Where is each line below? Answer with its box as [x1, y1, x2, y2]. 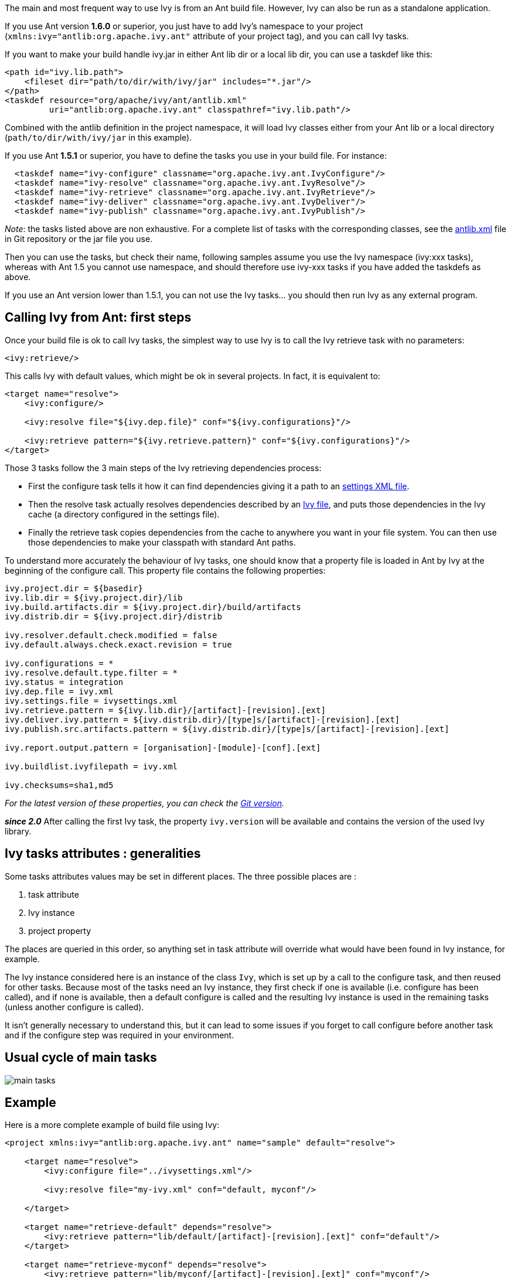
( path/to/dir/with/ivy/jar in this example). [5, 132, 192, 142]
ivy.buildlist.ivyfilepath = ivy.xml [5, 761, 178, 771]
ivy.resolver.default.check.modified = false [5, 630, 217, 640]
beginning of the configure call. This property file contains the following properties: [5, 565, 326, 575]
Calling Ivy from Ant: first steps [5, 310, 192, 325]
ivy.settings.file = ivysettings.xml [5, 696, 178, 706]
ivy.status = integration [5, 677, 124, 687]
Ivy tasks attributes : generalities [5, 846, 201, 861]
